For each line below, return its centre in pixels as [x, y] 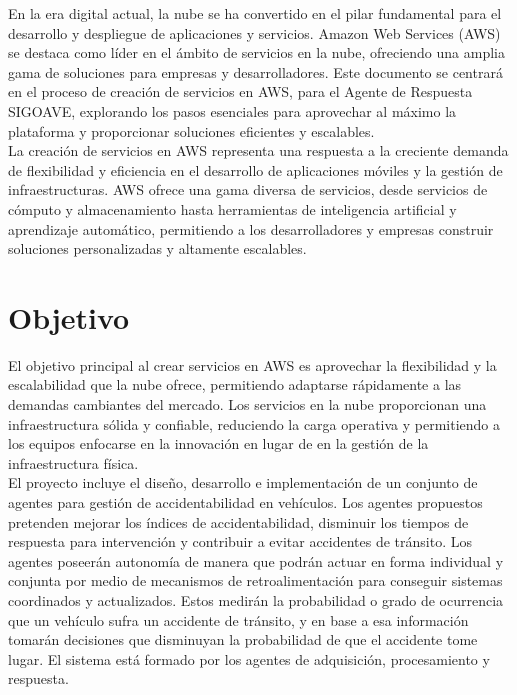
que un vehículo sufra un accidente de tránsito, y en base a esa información [238, 619]
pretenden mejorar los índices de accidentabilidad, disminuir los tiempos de [238, 521]
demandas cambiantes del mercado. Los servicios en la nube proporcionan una [247, 404]
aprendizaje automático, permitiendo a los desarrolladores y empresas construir [251, 228]
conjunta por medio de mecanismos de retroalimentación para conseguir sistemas [255, 580]
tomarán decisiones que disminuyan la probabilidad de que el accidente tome [243, 639]
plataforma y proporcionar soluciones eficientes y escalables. [191, 130]
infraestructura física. [73, 462]
